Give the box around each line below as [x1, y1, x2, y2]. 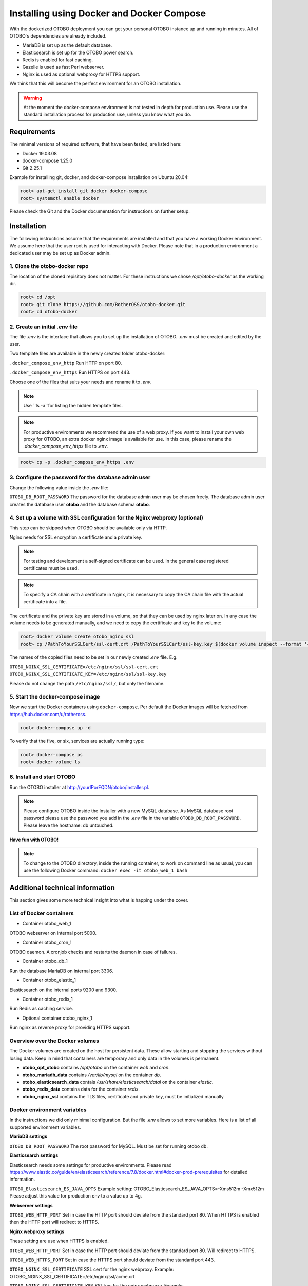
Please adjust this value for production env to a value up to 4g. [9, 1193, 142, 1199]
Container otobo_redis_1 [22, 996, 73, 1002]
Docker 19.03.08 [22, 150, 57, 156]
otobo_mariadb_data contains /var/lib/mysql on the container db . [22, 1071, 161, 1078]
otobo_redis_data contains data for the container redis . [22, 1086, 140, 1093]
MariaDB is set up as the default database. [22, 42, 112, 48]
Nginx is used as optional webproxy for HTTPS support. [22, 71, 141, 77]
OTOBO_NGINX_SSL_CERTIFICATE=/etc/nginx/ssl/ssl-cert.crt [9, 664, 159, 670]
